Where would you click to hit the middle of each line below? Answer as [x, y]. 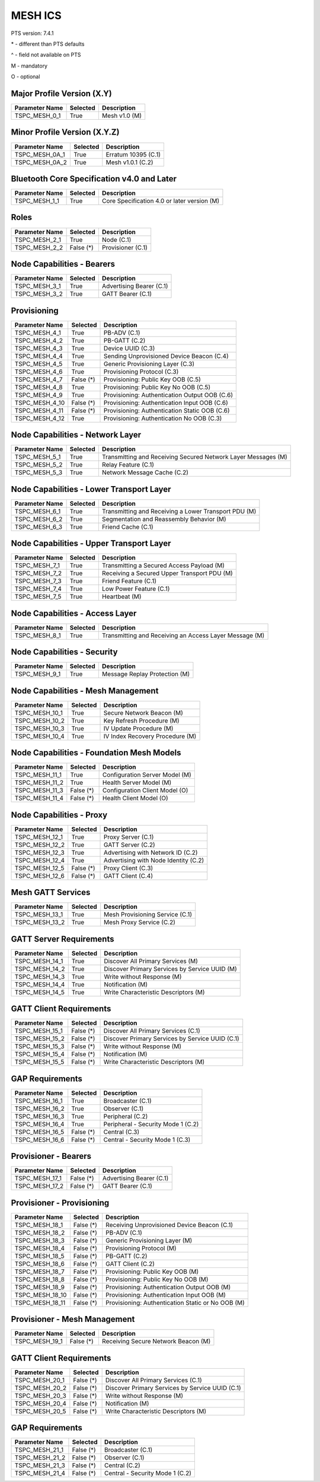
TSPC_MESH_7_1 [37, 566]
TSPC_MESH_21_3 [40, 1465]
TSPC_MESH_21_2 [40, 1458]
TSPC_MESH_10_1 [39, 713]
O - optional [25, 76]
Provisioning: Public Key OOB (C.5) [153, 379]
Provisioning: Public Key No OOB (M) [157, 1279]
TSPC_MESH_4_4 [39, 356]
